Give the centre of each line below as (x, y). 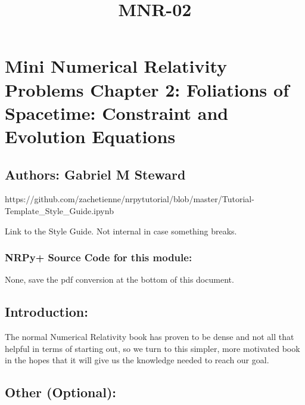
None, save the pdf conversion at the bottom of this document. (119, 279)
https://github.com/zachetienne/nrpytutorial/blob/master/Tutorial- (130, 199)
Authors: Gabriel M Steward (95, 174)
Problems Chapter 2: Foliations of (147, 89)
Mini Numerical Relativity (116, 66)
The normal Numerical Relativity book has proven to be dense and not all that (150, 337)
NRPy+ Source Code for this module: (99, 257)
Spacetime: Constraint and (117, 112)
